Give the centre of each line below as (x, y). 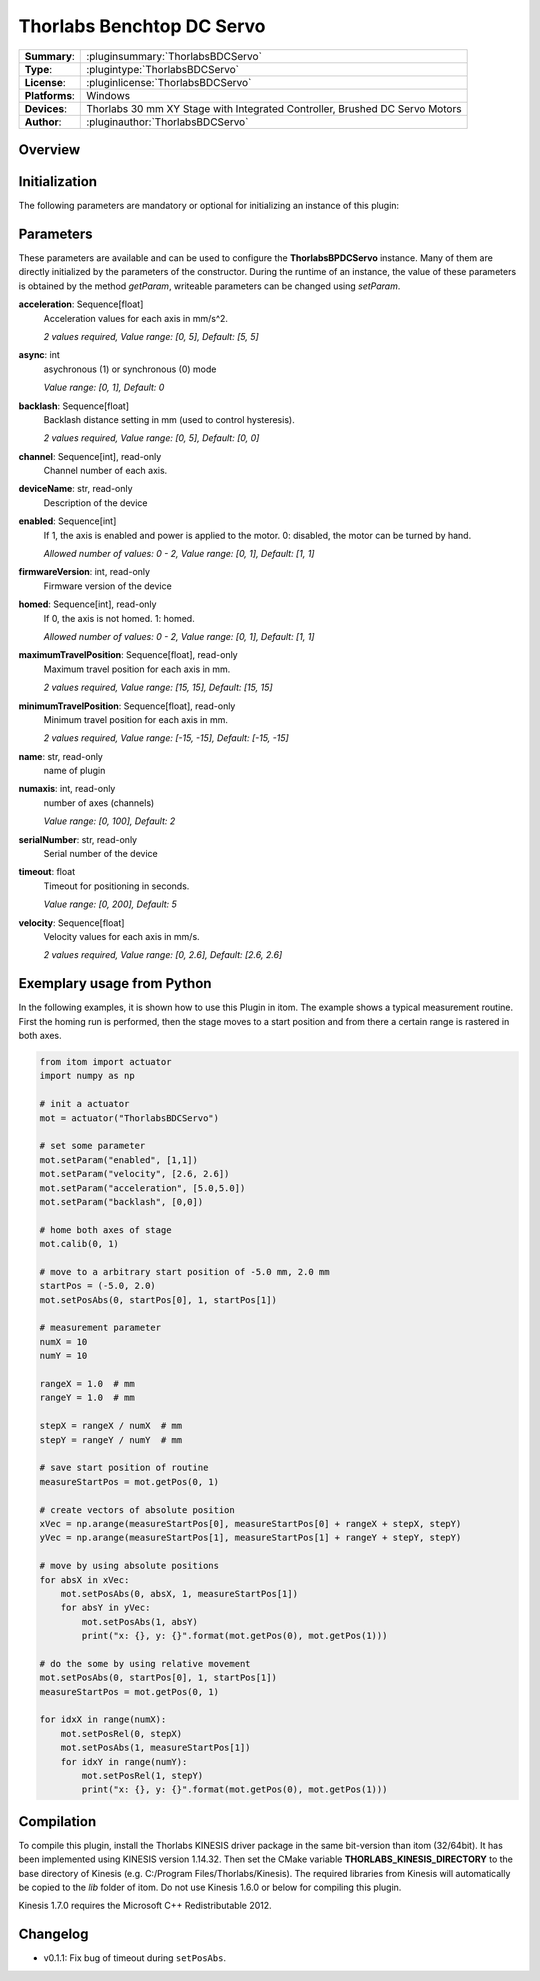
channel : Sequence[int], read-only (90, 456)
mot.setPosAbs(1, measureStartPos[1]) (155, 1748)
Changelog (53, 1934)
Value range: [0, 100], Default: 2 (109, 821)
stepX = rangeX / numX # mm (111, 1426)
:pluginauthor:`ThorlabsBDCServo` (167, 122)
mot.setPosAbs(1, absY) (140, 1621)
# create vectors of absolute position (137, 1509)
